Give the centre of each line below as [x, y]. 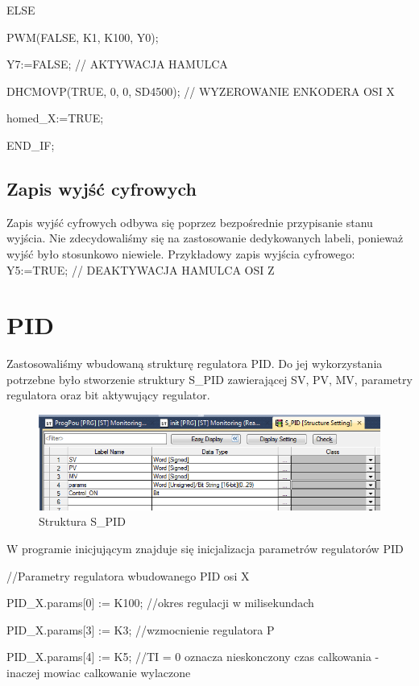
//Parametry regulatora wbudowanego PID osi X [128, 575]
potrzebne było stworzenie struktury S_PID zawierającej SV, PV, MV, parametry [209, 379]
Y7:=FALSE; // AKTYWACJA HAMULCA [117, 64]
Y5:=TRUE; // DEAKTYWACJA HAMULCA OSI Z [141, 269]
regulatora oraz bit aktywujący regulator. [108, 395]
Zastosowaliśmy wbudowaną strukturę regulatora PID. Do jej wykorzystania [195, 364]
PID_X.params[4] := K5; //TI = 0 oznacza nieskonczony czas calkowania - [193, 657]
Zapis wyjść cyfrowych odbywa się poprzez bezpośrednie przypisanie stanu [190, 222]
